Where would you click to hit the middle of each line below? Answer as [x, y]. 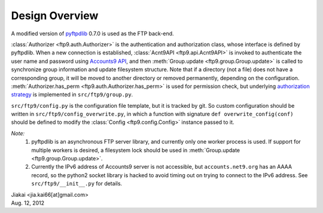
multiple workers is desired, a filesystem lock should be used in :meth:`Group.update [136, 150]
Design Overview [55, 16]
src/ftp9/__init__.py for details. [77, 184]
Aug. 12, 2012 [28, 203]
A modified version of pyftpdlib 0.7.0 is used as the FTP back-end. [92, 34]
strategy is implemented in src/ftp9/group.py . [72, 95]
